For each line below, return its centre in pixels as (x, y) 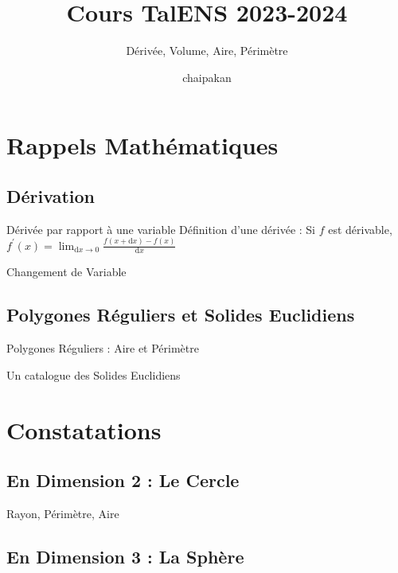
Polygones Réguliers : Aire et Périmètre (103, 348)
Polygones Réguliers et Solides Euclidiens (181, 315)
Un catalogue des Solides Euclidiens (94, 374)
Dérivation (51, 195)
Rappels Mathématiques (142, 145)
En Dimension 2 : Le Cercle (123, 480)
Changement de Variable (66, 272)
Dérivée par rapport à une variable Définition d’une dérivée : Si (161, 229)
